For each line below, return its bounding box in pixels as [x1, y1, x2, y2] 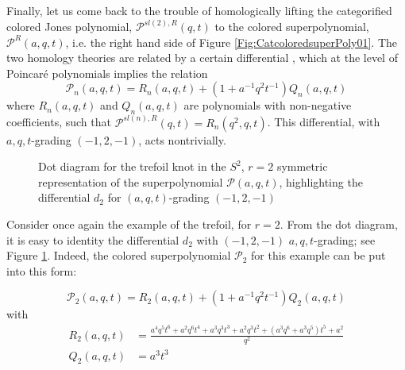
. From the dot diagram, [280, 216, 398, 233]
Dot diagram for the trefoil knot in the [38, 158, 226, 175]
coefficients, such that [6, 114, 111, 130]
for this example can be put [251, 247, 386, 264]
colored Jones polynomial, [6, 18, 133, 35]
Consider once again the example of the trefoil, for [6, 216, 252, 233]
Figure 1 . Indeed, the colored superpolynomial [6, 247, 231, 264]
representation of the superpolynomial [38, 173, 223, 190]
